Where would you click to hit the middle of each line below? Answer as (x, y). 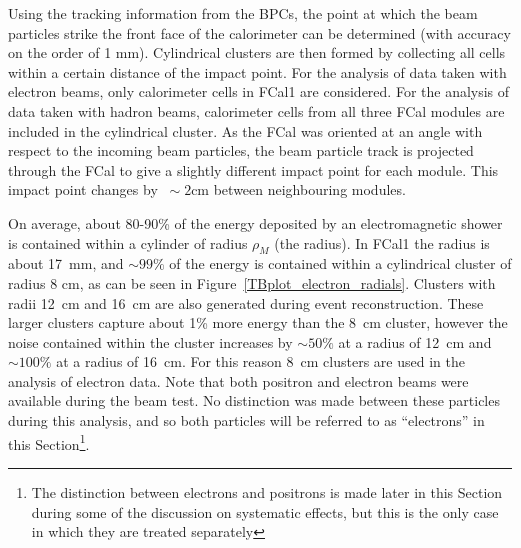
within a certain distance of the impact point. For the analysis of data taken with (257, 71)
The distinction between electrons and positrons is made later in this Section (267, 491)
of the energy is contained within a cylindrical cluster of (340, 263)
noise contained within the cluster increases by (150, 341)
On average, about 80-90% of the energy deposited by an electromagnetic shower (255, 222)
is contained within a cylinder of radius (128, 242)
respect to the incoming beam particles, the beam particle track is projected (241, 150)
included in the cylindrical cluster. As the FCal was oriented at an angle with (245, 130)
